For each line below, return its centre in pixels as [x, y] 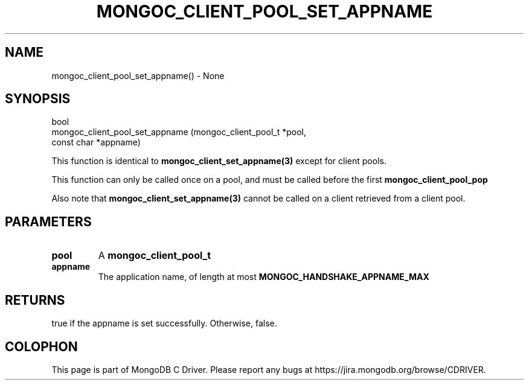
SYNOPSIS [38, 99]
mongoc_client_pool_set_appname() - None [138, 75]
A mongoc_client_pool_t [155, 256]
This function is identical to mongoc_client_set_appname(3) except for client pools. [219, 161]
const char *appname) [96, 142]
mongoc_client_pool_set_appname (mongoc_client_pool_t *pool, [179, 132]
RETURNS [35, 300]
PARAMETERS [48, 221]
